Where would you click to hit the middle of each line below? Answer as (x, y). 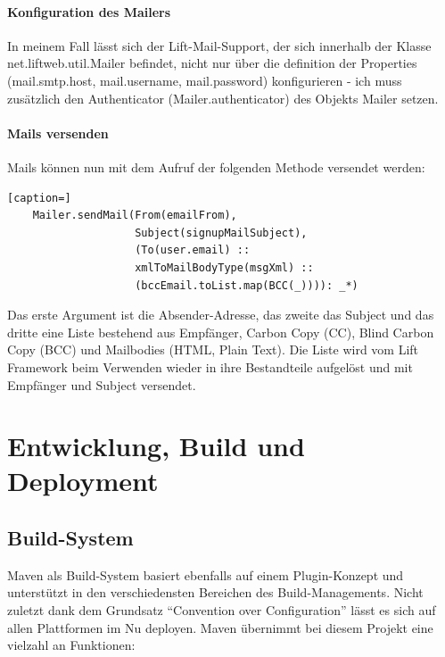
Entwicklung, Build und (156, 446)
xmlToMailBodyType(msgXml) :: (224, 267)
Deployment (83, 481)
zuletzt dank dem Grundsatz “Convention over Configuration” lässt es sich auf (222, 610)
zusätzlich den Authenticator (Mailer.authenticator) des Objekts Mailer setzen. (223, 98)
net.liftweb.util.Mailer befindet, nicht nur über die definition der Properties (212, 63)
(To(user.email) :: (193, 250)
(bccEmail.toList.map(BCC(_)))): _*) (247, 285)
